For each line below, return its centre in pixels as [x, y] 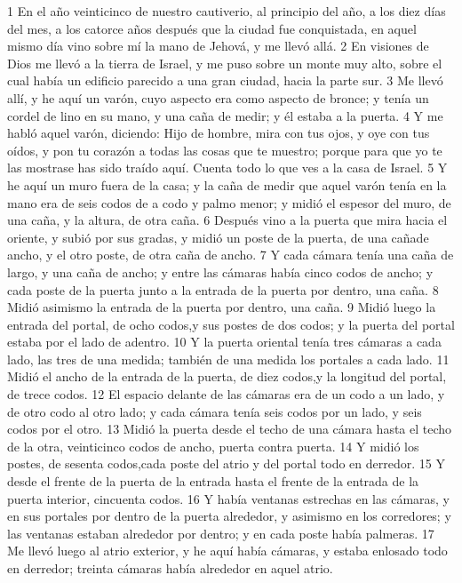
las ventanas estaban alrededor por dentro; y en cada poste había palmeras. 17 [221, 533]
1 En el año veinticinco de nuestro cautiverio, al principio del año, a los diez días [227, 11]
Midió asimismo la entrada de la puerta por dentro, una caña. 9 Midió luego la [222, 307]
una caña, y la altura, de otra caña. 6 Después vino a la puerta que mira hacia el [227, 220]
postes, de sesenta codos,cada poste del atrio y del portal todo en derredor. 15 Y [226, 463]
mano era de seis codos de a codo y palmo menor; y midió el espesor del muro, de [229, 202]
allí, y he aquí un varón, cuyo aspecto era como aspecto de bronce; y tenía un [218, 97]
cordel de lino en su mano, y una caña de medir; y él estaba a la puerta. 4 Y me [225, 115]
